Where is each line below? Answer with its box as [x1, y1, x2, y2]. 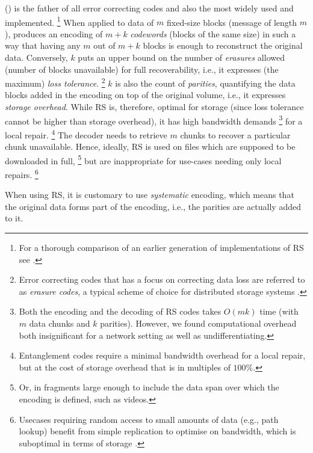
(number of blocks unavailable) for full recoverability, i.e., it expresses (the [5, 63, 279, 75]
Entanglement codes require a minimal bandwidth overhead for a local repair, [19, 349, 306, 362]
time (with [259, 305, 299, 318]
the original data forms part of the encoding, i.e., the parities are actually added [5, 200, 301, 212]
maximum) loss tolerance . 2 [5, 75, 105, 89]
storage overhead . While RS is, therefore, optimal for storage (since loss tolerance [5, 100, 304, 113]
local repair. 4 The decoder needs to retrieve [5, 126, 167, 141]
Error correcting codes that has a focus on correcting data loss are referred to [19, 273, 305, 286]
